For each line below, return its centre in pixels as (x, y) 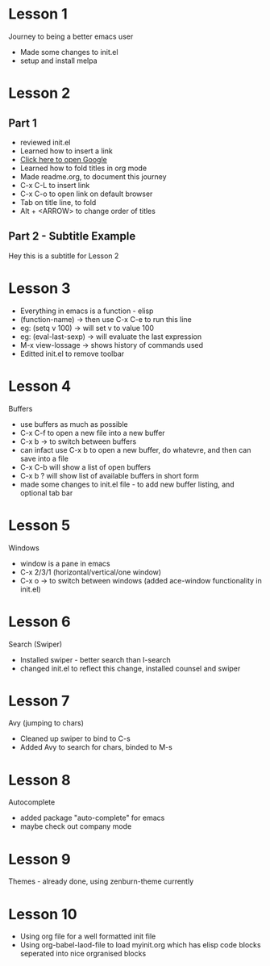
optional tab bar (46, 492)
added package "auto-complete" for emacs (92, 818)
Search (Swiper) (35, 644)
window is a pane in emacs (65, 563)
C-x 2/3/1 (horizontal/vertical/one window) (91, 572)
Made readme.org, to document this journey (93, 176)
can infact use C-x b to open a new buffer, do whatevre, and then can (135, 450)
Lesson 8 (39, 780)
